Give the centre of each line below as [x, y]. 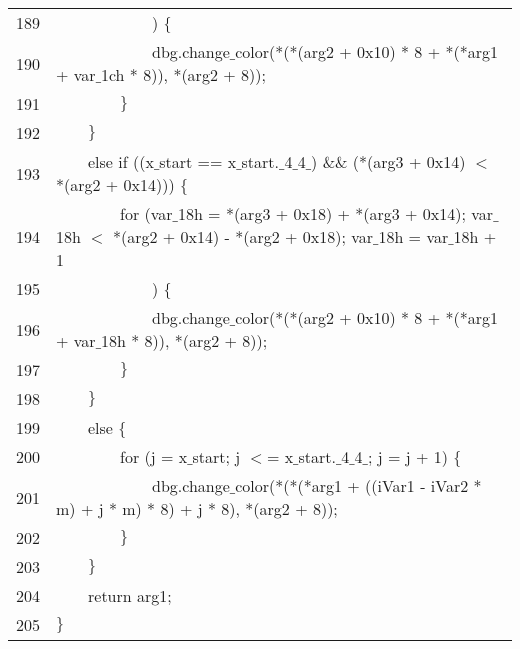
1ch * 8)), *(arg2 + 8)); [183, 74]
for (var [146, 213]
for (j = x [154, 456]
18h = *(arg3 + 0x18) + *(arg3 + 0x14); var [335, 213]
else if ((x [121, 161]
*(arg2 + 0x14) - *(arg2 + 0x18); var [243, 236]
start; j [216, 456]
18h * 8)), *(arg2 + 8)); [184, 340]
